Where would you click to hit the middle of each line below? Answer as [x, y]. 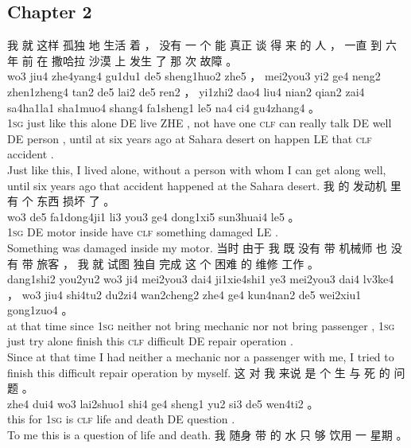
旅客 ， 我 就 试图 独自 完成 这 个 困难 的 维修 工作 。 [178, 263]
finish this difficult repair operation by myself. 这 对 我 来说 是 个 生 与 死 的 [199, 372]
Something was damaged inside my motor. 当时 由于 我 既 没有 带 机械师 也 [198, 247]
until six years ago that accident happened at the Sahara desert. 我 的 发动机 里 [204, 185]
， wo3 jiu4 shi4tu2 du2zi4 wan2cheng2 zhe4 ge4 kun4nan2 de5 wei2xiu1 [184, 294]
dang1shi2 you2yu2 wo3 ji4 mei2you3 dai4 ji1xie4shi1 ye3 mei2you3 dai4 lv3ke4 [201, 279]
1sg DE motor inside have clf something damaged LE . [143, 232]
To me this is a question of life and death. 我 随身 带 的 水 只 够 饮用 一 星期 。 [207, 435]
